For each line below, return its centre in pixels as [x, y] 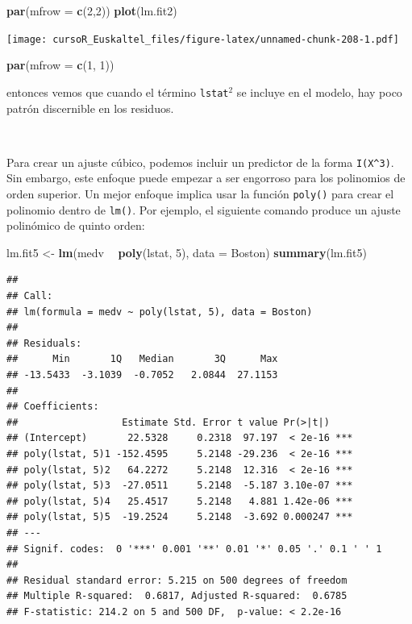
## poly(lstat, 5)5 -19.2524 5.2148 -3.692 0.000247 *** [180, 517]
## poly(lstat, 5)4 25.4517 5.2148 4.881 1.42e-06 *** [180, 501]
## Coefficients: [53, 407]
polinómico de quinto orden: [76, 225]
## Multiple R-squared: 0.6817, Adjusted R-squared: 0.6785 [177, 596]
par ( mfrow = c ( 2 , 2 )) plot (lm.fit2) [92, 10]
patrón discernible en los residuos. [90, 108]
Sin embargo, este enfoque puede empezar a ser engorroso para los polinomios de [206, 178]
